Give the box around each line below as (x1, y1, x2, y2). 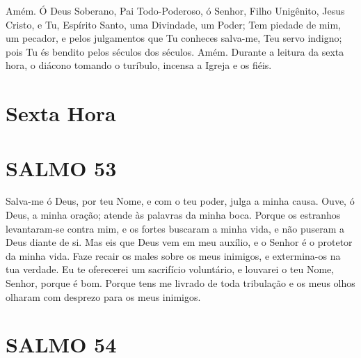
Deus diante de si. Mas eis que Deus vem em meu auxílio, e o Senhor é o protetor (6, 235, 353, 249)
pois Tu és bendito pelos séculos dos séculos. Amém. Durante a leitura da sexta (6, 44, 344, 59)
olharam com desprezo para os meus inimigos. (6, 289, 201, 304)
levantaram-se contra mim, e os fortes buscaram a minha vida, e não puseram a (6, 221, 345, 235)
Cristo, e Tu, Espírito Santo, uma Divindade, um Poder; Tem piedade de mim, (6, 17, 341, 31)
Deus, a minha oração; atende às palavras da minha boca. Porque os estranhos (6, 208, 341, 222)
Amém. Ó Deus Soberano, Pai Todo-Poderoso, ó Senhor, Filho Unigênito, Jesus (6, 3, 345, 17)
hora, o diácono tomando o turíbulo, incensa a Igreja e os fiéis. (6, 58, 272, 72)
